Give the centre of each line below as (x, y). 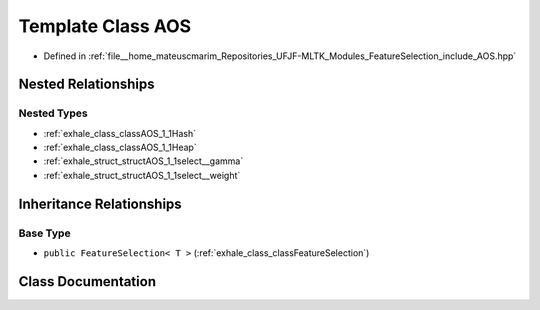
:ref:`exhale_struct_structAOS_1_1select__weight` (142, 175)
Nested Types (53, 113)
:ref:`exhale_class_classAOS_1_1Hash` (120, 133)
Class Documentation (87, 281)
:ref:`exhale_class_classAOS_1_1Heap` (120, 147)
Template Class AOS (105, 26)
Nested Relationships (86, 84)
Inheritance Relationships (100, 203)
